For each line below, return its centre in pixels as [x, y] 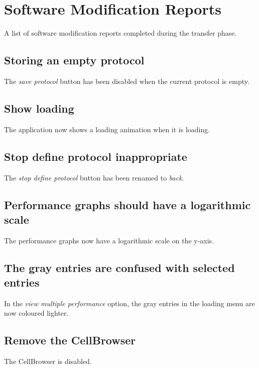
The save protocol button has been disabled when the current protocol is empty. [127, 81]
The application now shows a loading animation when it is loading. [107, 129]
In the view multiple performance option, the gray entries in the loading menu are [129, 303]
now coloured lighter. [36, 313]
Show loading [39, 108]
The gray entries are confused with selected [119, 267]
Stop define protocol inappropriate [96, 156]
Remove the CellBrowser [70, 340]
